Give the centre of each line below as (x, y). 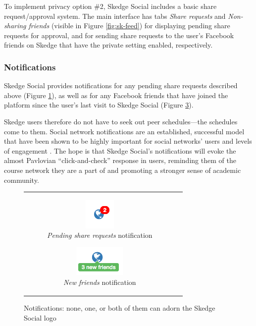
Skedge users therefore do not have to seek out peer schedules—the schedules (121, 121)
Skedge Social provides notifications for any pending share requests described (121, 85)
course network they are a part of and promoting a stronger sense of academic (123, 170)
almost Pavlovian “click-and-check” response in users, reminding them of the (120, 160)
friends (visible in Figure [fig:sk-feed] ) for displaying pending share (129, 26)
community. (22, 180)
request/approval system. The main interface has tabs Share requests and (115, 16)
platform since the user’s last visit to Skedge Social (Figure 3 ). (99, 105)
